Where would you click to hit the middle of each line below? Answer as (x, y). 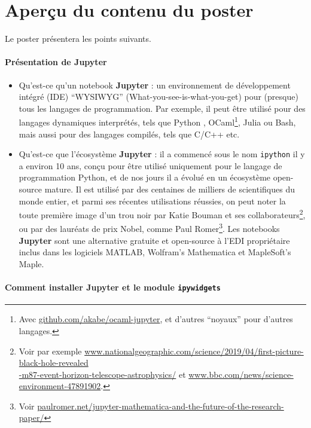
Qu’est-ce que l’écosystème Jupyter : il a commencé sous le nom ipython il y (162, 154)
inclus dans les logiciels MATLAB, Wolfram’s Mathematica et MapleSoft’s (155, 252)
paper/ (31, 418)
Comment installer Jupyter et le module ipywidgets (113, 287)
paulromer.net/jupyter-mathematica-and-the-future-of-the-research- (161, 406)
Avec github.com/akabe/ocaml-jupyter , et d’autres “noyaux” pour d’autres (156, 319)
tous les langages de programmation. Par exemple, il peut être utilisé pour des (162, 108)
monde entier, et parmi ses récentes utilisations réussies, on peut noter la (152, 201)
